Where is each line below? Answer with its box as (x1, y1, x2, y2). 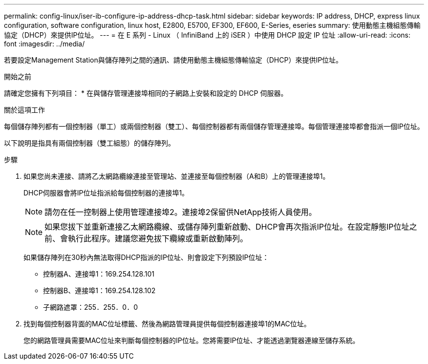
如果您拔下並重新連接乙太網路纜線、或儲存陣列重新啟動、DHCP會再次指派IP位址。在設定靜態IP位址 (44, 222, 409, 232)
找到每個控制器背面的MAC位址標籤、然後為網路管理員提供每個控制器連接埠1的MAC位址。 (23, 320, 311, 328)
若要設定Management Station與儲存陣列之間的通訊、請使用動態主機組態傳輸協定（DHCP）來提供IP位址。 (4, 56, 343, 64)
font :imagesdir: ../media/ (4, 40, 85, 48)
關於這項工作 (4, 106, 45, 114)
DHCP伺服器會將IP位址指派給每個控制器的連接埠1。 (23, 189, 189, 197)
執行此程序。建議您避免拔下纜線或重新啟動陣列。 (68, 234, 248, 243)
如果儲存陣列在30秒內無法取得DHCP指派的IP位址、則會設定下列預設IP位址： (23, 253, 269, 261)
